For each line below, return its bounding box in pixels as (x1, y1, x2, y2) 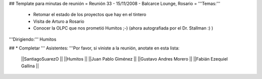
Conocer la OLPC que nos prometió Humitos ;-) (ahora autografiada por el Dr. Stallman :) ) (33, 25, 213, 31)
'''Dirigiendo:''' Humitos (9, 36, 57, 42)
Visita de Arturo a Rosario (33, 18, 84, 24)
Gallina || (21, 63, 39, 69)
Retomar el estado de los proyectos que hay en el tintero (33, 12, 147, 17)
